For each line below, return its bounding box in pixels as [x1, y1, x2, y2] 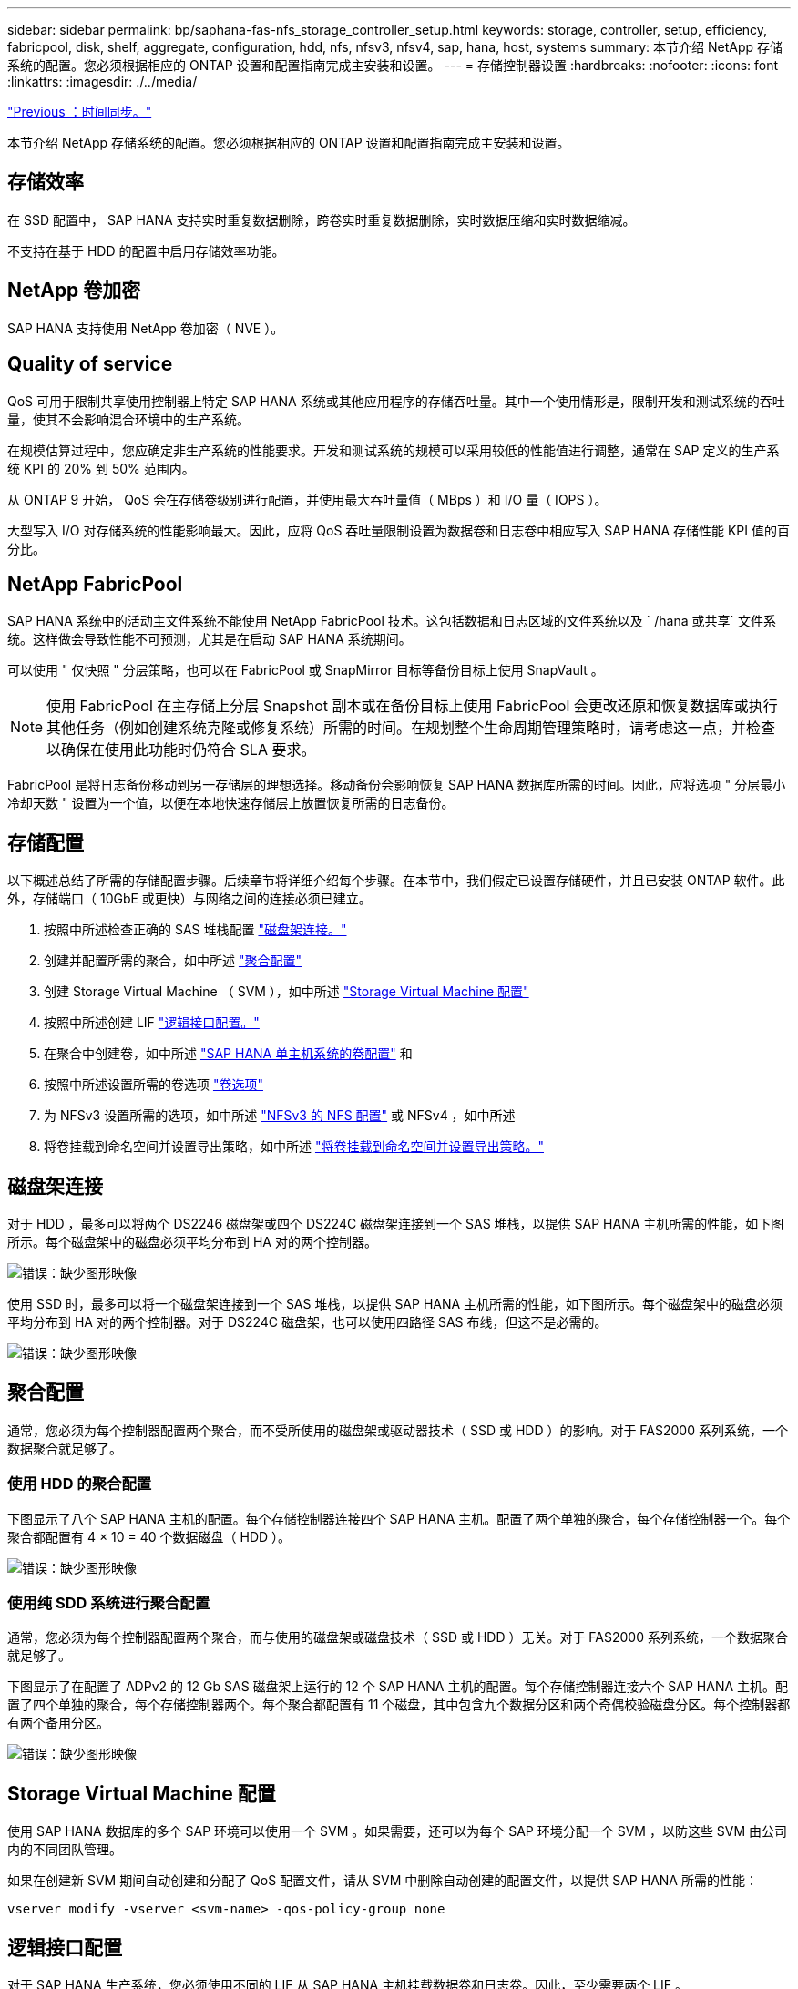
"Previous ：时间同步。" [7, 104, 152, 119]
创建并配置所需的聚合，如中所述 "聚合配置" [44, 953, 302, 969]
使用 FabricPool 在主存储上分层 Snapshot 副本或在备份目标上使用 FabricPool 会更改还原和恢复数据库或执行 [46, 697, 778, 716]
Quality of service [7, 352, 173, 376]
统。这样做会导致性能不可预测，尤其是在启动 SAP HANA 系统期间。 [7, 631, 412, 648]
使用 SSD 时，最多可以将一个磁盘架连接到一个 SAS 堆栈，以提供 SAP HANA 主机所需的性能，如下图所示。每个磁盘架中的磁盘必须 [7, 1296, 783, 1312]
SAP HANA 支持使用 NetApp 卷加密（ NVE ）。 [7, 320, 284, 336]
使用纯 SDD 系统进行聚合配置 [7, 1594, 210, 1613]
